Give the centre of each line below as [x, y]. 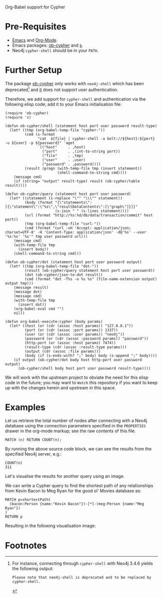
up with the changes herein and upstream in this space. [61, 387]
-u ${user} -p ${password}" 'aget [40, 143]
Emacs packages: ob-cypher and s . [48, 45]
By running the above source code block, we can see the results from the [78, 449]
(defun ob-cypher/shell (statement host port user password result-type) [81, 126]
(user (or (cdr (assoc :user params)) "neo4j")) [74, 334]
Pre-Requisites [36, 27]
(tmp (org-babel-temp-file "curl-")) [63, 224]
